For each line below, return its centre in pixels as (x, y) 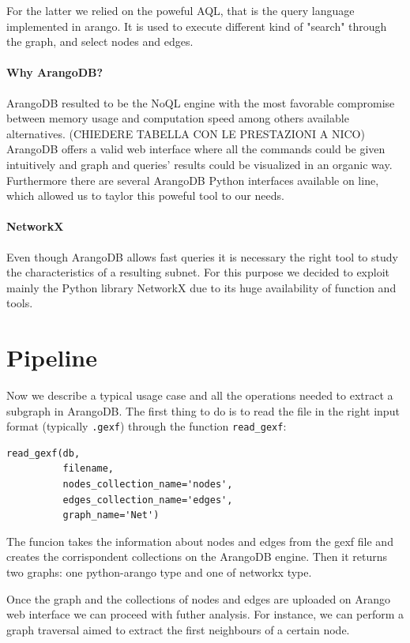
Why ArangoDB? (55, 72)
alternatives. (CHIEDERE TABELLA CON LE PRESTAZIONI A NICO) (186, 133)
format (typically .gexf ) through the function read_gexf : (147, 426)
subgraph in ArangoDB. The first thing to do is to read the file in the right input (203, 410)
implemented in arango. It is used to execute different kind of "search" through (197, 26)
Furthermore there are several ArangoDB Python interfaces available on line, (193, 180)
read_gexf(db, (43, 453)
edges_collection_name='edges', (148, 500)
